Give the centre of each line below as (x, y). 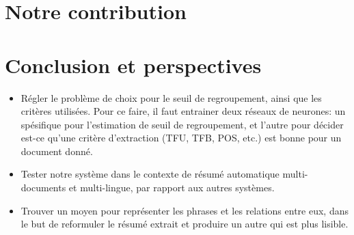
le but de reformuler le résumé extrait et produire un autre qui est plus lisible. (185, 224)
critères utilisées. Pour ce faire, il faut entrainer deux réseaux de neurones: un (183, 111)
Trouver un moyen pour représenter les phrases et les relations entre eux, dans (185, 210)
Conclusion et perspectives (133, 65)
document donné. (57, 151)
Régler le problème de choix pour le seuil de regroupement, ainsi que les (171, 97)
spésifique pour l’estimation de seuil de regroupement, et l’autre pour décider (182, 124)
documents (43, 188)
